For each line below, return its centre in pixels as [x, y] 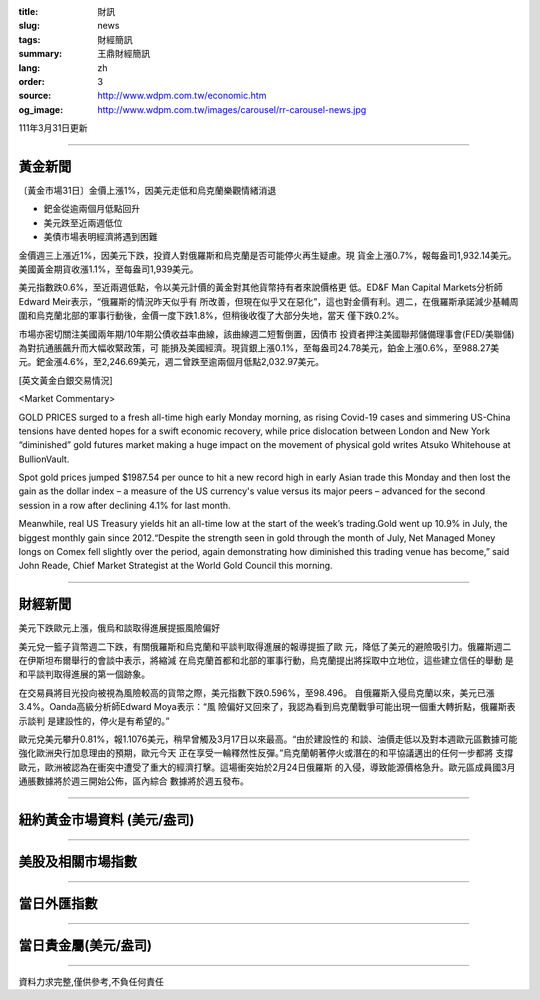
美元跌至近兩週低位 [83, 222]
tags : [29, 39]
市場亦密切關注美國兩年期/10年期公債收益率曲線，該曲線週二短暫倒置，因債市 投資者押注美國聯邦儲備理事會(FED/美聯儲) [266, 334]
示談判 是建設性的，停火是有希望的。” [94, 721]
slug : [29, 26]
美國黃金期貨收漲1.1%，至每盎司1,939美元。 [108, 269]
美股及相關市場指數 [77, 861]
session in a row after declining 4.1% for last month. [124, 505]
